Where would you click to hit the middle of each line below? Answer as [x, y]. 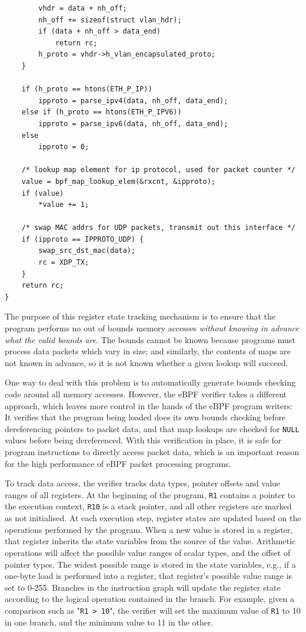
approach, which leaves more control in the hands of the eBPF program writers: [149, 405]
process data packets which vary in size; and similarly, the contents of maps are [148, 351]
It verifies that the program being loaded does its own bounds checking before [145, 417]
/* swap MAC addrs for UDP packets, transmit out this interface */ [158, 228]
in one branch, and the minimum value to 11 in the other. [109, 622]
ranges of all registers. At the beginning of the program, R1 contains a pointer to [150, 494]
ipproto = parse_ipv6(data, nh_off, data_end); [133, 124]
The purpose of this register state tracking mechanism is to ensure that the [140, 316]
